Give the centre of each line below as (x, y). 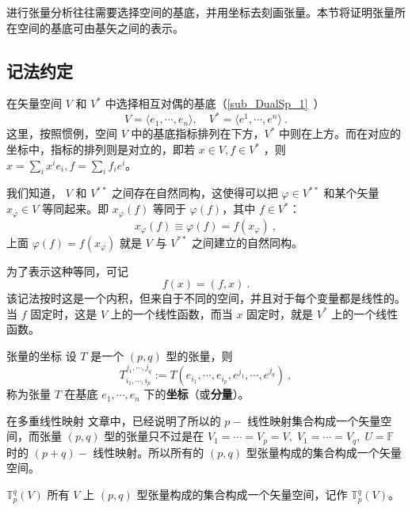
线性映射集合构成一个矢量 (314, 420)
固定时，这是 (64, 313)
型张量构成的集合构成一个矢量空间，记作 (242, 495)
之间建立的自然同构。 (247, 242)
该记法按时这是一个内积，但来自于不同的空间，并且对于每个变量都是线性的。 (206, 298)
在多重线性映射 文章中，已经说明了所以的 (114, 420)
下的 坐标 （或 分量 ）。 (196, 394)
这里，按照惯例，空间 (62, 133)
